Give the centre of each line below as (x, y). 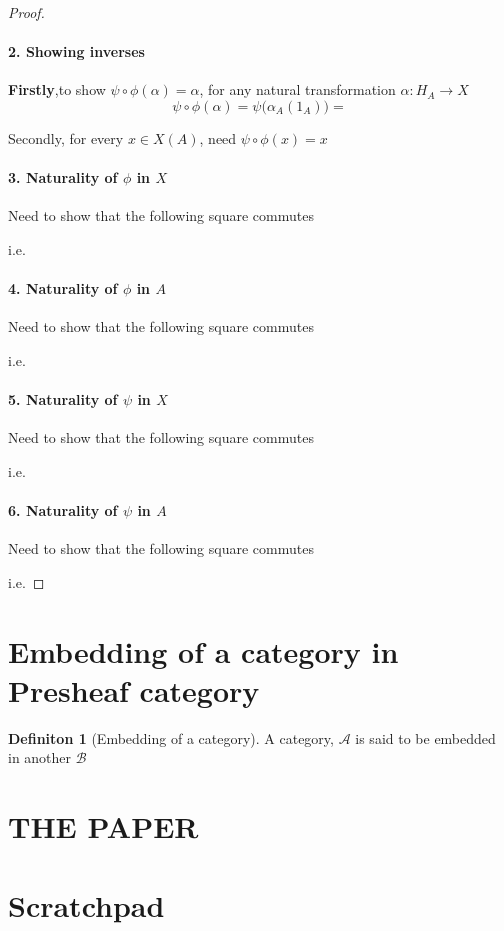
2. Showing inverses (76, 51)
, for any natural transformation (297, 89)
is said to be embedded (425, 737)
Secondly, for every (66, 137)
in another (40, 757)
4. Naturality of (63, 288)
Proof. (26, 12)
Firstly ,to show (57, 89)
